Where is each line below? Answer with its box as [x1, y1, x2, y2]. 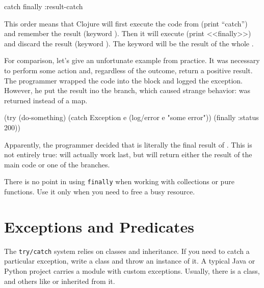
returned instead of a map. [4, 95, 88, 105]
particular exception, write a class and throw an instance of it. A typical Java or [4, 255, 255, 266]
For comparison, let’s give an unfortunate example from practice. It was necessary [4, 55, 260, 66]
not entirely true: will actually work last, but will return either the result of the [4, 149, 252, 160]
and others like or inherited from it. [4, 275, 115, 286]
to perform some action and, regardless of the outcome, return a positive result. [4, 65, 253, 75]
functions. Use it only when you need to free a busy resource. [4, 186, 195, 196]
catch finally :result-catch [4, 1, 83, 11]
